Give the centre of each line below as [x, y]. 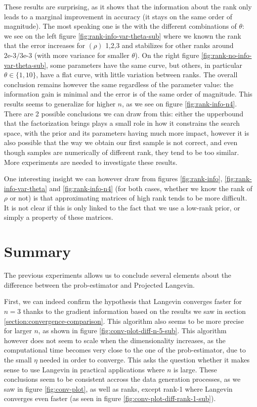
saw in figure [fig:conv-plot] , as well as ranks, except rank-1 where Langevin [118, 388]
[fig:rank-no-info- [227, 55]
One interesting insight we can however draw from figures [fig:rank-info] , [113, 178]
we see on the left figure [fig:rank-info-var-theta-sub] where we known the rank [123, 35]
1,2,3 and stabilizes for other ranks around [170, 45]
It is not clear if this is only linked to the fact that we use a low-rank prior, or [122, 207]
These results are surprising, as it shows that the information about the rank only [128, 6]
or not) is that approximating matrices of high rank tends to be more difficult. [128, 198]
